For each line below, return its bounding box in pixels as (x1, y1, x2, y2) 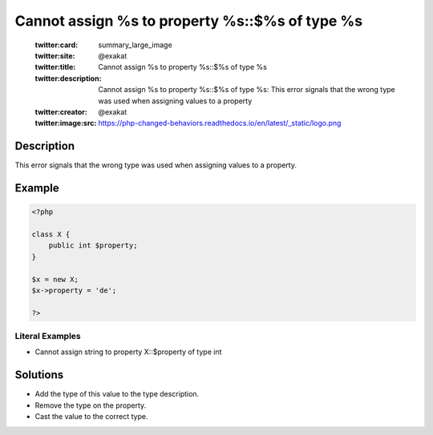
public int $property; (48, 241, 138, 250)
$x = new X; (31, 275, 79, 284)
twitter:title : (34, 62, 76, 72)
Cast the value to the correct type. (34, 412, 148, 421)
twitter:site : (34, 50, 75, 60)
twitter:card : (34, 40, 79, 50)
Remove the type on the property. (34, 401, 147, 410)
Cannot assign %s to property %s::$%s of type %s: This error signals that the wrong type (98, 85, 396, 95)
